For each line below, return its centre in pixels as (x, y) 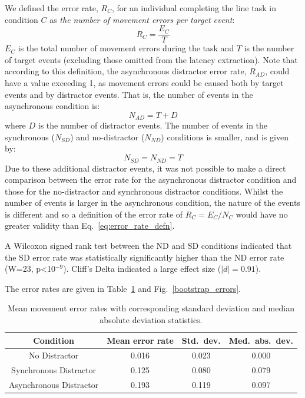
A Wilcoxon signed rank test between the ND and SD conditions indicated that (148, 246)
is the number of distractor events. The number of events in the (153, 125)
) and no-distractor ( (107, 136)
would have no (262, 214)
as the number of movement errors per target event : (142, 19)
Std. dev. (201, 340)
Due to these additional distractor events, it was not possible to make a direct (145, 168)
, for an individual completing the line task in (194, 8)
